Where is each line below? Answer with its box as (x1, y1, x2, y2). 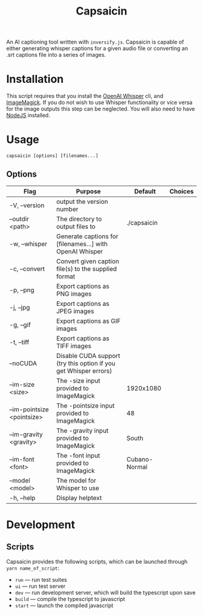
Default (134, 187, 156, 195)
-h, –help (9, 493, 36, 502)
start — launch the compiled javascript (14, 602, 114, 609)
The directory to (56, 215, 102, 223)
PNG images (56, 289, 92, 298)
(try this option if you (56, 359, 116, 367)
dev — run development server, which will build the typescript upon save (14, 588, 196, 596)
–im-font (9, 455, 34, 463)
